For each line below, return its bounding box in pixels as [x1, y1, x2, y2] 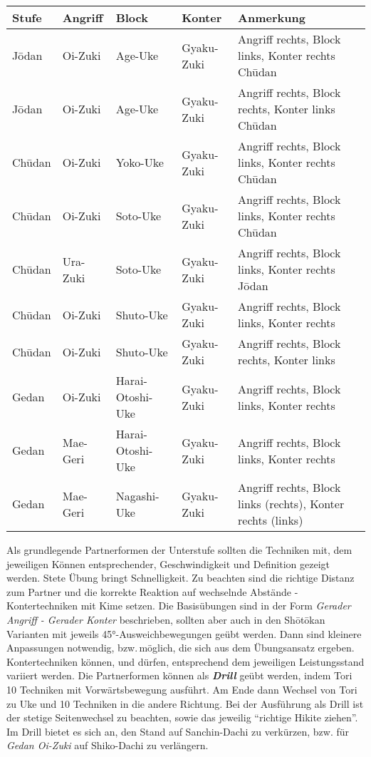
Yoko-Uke [115, 154, 164, 170]
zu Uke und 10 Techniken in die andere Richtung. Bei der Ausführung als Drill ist [6, 696, 364, 711]
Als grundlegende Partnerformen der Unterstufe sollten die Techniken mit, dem [6, 542, 352, 557]
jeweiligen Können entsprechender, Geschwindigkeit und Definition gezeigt [6, 556, 330, 571]
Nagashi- [115, 487, 160, 504]
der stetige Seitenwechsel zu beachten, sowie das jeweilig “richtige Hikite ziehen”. [6, 710, 358, 725]
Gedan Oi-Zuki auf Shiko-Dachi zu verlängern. [6, 738, 209, 753]
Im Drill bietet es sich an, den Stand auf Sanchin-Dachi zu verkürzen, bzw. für [6, 723, 349, 738]
